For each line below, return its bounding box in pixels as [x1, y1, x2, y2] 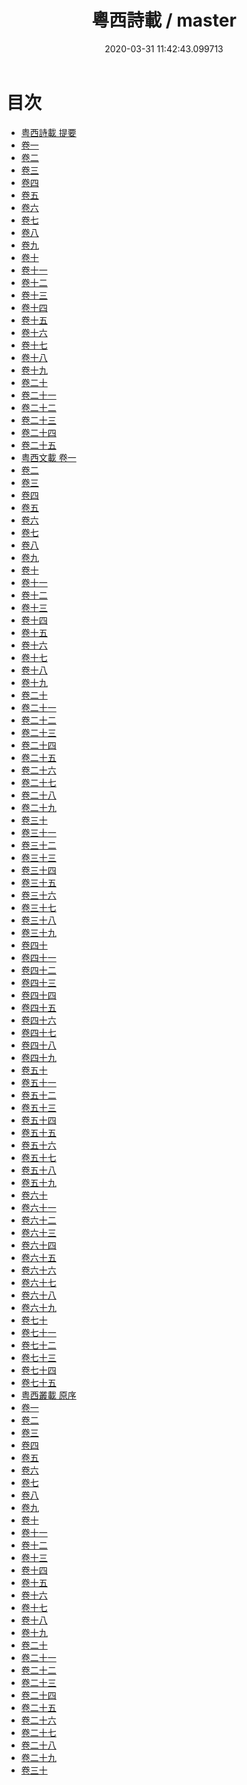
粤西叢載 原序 [20, 1389, 77, 1401]
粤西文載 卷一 [20, 451, 77, 463]
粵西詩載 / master [91, 9, 237, 32]
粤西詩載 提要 [20, 126, 77, 138]
